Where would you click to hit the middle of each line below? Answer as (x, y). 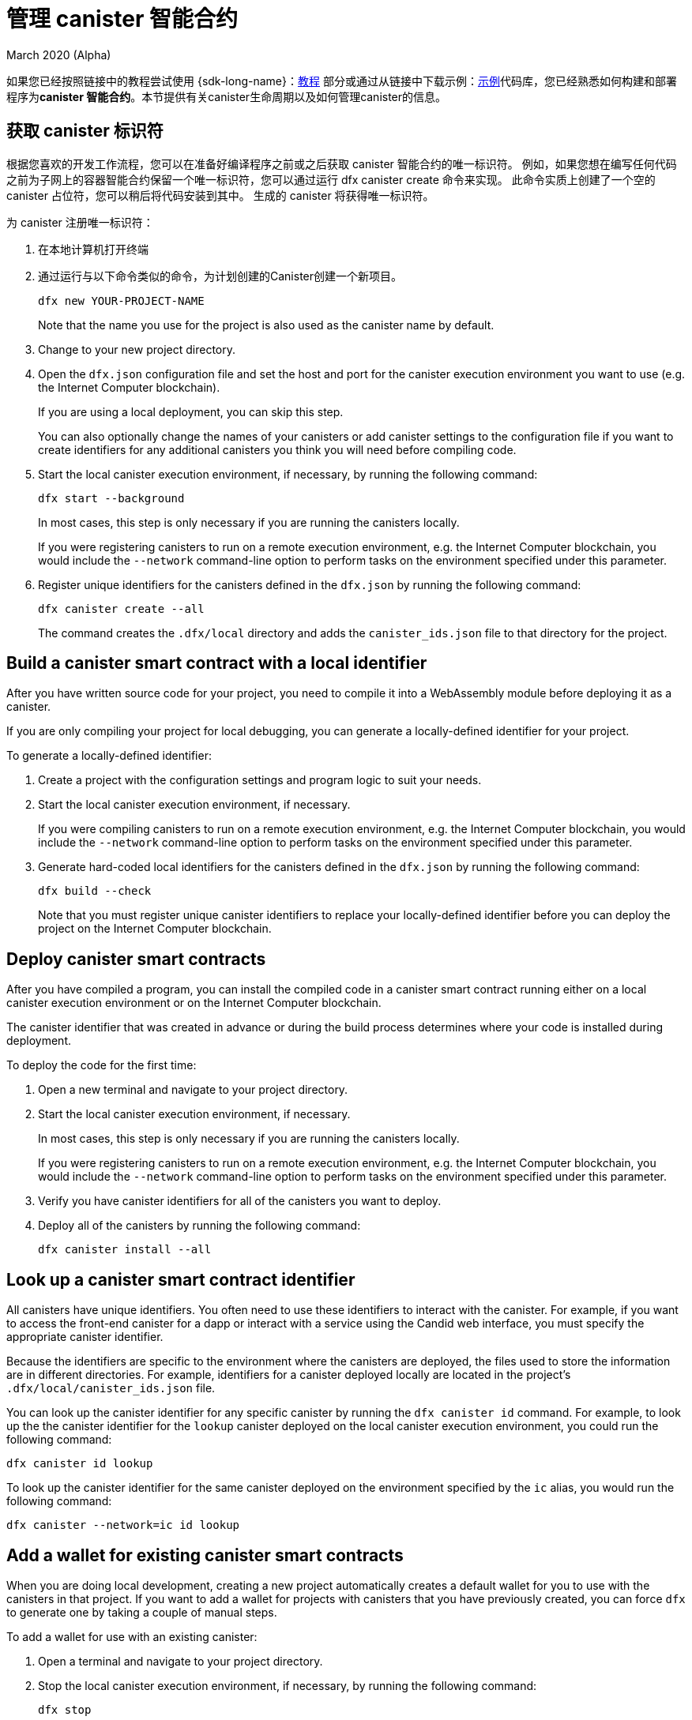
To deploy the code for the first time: (102, 1065)
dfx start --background (111, 498)
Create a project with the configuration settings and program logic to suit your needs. (260, 780)
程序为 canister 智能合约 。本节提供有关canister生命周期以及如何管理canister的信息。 (227, 96)
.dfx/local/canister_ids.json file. (111, 1388)
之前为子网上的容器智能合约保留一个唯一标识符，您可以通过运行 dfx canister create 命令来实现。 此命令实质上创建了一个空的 (331, 179)
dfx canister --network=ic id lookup (123, 1525)
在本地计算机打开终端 (93, 249)
